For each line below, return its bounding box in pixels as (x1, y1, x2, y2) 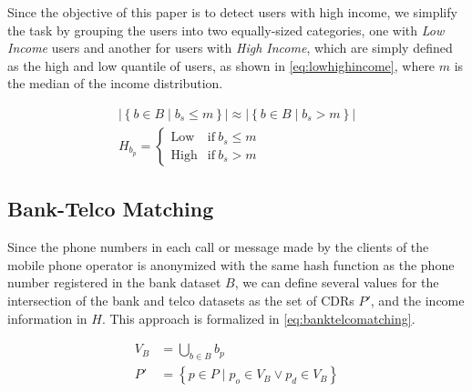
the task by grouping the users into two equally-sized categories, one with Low (7, 20, 445, 39)
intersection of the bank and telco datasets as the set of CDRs (7, 291, 354, 310)
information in (7, 308, 87, 327)
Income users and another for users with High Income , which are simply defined (7, 38, 453, 57)
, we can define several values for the (234, 273, 439, 292)
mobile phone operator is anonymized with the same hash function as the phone (7, 255, 455, 274)
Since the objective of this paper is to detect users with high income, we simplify (7, 3, 457, 21)
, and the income (370, 291, 465, 310)
